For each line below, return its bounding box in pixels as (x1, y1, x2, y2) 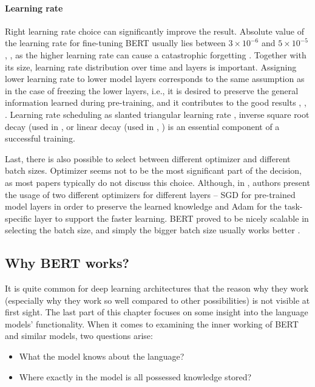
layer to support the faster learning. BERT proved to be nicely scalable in (34, 211, 309, 224)
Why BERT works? (5, 253, 130, 272)
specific (5, 211, 32, 224)
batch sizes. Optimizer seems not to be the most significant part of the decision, (5, 164, 302, 177)
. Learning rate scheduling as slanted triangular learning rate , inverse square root (5, 108, 310, 120)
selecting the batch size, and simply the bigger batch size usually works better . (5, 224, 300, 236)
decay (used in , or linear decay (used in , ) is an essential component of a (5, 120, 280, 132)
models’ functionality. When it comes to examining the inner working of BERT (5, 317, 299, 330)
